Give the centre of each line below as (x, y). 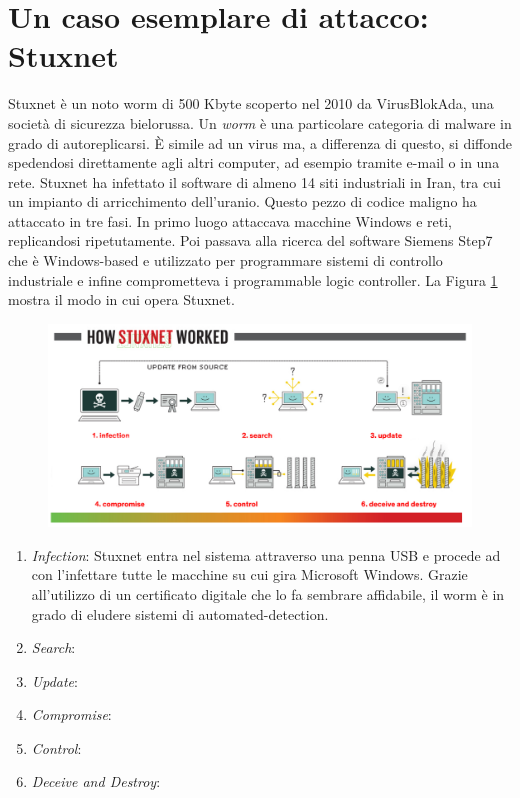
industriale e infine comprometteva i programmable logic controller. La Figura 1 (253, 279)
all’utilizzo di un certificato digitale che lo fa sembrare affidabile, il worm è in (268, 593)
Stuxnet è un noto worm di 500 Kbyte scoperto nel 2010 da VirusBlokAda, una (251, 103)
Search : (53, 647)
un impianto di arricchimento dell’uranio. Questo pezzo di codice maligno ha (242, 201)
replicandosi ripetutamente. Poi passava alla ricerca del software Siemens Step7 (250, 240)
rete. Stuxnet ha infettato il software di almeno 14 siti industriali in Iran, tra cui (254, 181)
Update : (54, 680)
